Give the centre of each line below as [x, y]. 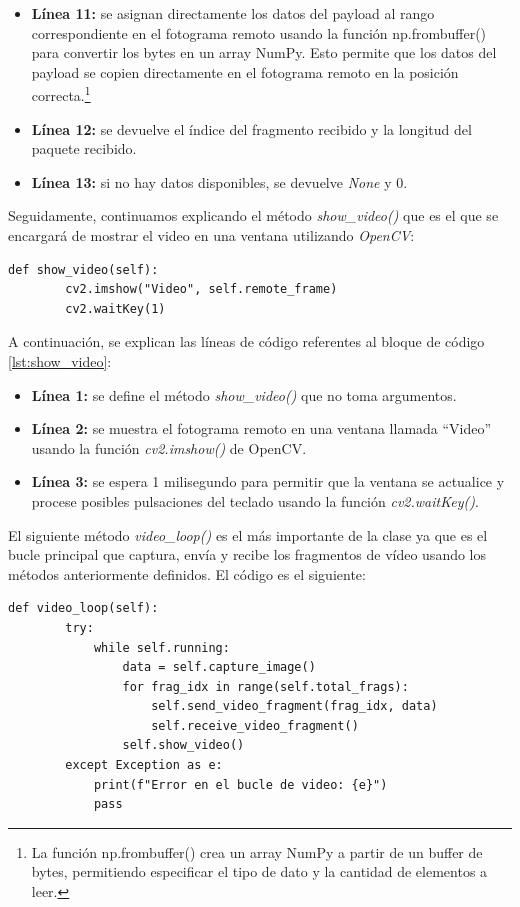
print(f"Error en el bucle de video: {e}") [240, 784]
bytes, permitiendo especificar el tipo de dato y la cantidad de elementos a [259, 871]
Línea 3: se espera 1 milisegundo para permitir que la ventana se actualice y [268, 481]
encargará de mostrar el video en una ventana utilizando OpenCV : [211, 235]
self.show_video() [183, 745]
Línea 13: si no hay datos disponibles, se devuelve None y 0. [219, 181]
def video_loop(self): [83, 608]
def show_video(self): [83, 269]
